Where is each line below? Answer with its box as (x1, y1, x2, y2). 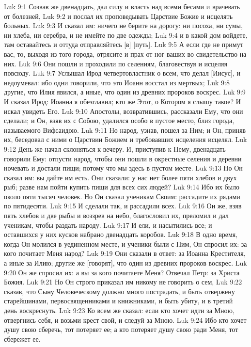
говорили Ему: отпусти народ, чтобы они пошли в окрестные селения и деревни (4, 153, 242, 163)
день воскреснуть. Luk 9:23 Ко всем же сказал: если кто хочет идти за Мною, (4, 305, 235, 315)
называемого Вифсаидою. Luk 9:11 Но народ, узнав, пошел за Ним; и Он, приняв (4, 125, 246, 135)
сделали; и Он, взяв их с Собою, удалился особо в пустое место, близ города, (4, 115, 235, 126)
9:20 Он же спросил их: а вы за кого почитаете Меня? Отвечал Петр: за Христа (4, 267, 240, 277)
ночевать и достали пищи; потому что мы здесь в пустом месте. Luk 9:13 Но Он (4, 163, 243, 173)
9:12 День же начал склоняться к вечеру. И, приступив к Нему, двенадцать (4, 143, 226, 154)
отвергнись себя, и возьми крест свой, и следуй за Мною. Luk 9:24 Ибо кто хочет (4, 315, 247, 325)
